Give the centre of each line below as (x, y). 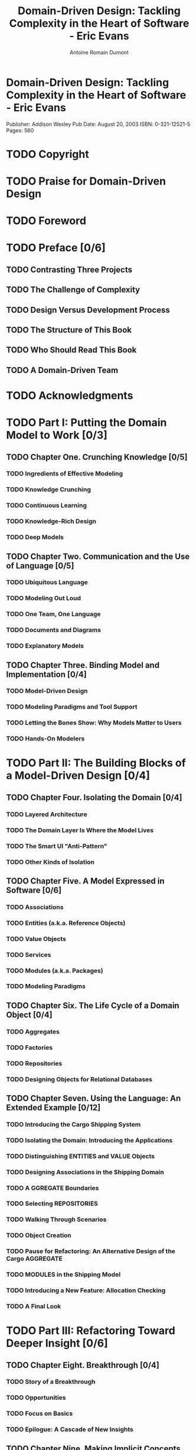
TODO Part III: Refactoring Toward (91, 1331)
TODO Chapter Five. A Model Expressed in (85, 881)
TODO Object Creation (39, 1235)
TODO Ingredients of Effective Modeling (65, 474)
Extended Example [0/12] (53, 1107)
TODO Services (29, 954)
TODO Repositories (34, 1063)
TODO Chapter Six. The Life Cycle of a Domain (93, 1006)
